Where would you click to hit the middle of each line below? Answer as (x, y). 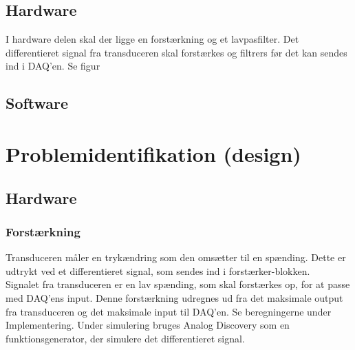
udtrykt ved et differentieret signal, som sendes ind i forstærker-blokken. (158, 270)
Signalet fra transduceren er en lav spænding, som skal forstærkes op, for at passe (178, 284)
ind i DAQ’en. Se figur (53, 66)
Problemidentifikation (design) (153, 153)
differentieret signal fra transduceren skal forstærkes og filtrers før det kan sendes (176, 52)
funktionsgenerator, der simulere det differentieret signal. (125, 338)
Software (37, 103)
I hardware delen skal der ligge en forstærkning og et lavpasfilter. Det (152, 39)
